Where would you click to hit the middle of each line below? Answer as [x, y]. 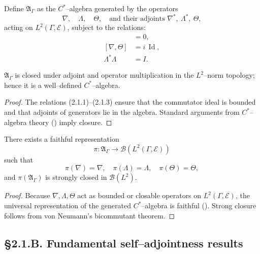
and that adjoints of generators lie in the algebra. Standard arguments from [122, 112]
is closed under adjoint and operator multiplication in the [104, 75]
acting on [19, 27]
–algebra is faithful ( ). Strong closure [199, 205]
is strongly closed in [76, 177]
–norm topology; [229, 75]
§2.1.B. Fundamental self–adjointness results [124, 243]
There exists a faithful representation [62, 139]
